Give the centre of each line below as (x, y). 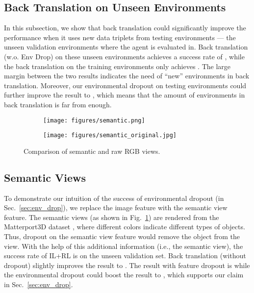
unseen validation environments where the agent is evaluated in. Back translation (126, 47)
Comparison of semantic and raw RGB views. (92, 151)
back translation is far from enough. (58, 104)
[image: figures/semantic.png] (94, 120)
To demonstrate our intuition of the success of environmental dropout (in (114, 198)
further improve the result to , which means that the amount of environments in (125, 95)
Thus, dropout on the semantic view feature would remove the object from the (122, 236)
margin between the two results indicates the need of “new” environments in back (127, 76)
